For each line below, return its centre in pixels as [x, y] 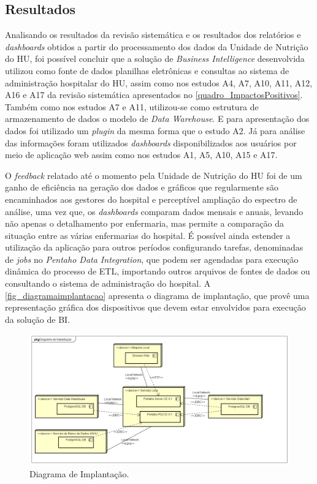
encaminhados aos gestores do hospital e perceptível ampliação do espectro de [151, 199]
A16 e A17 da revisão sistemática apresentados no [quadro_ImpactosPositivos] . [154, 95]
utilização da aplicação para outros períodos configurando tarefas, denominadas [154, 247]
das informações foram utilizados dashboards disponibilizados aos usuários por [151, 142]
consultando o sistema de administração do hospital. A [108, 283]
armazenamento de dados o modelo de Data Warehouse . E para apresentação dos [157, 119]
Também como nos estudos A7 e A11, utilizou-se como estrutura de [132, 106]
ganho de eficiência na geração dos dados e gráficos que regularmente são [142, 187]
